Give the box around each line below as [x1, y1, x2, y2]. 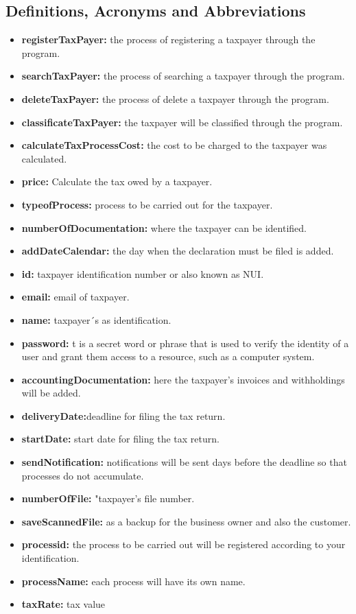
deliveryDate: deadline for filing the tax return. [21, 408, 226, 423]
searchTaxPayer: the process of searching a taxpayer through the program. [21, 69, 345, 83]
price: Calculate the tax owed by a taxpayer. [21, 174, 213, 189]
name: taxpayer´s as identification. [21, 312, 171, 327]
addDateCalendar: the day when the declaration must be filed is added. [21, 244, 334, 258]
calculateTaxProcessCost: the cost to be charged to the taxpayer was [21, 138, 327, 152]
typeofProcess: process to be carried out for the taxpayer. [21, 197, 273, 211]
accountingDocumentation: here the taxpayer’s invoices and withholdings [21, 372, 345, 386]
